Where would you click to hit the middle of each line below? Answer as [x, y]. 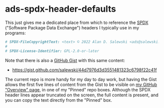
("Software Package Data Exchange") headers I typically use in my [72, 27]
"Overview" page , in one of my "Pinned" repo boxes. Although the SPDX [78, 89]
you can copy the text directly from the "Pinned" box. [59, 100]
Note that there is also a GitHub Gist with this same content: [65, 60]
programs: [15, 33]
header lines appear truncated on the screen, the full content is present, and [82, 95]
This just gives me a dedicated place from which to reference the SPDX [77, 22]
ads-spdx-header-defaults [61, 9]
